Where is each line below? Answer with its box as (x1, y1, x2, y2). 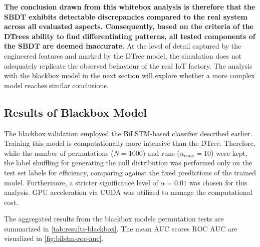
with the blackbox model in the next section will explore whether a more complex (4, 70, 255, 81)
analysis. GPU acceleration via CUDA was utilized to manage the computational (4, 187, 252, 197)
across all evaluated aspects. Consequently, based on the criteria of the (4, 21, 253, 32)
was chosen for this (189, 177, 247, 187)
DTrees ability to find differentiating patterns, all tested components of (4, 31, 255, 41)
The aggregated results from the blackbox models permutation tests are (4, 213, 224, 224)
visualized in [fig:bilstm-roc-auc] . (4, 233, 104, 243)
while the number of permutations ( (4, 147, 114, 158)
